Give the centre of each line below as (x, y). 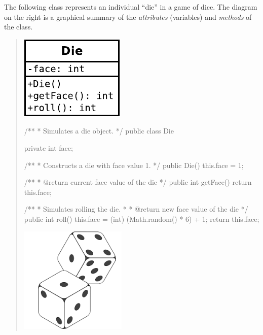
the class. (18, 27)
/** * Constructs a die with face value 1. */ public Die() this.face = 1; (134, 165)
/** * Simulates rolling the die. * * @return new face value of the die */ (136, 209)
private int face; (48, 147)
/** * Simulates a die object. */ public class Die (99, 131)
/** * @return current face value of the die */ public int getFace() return (138, 182)
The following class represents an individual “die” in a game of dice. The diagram (131, 7)
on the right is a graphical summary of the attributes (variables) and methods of (128, 16)
